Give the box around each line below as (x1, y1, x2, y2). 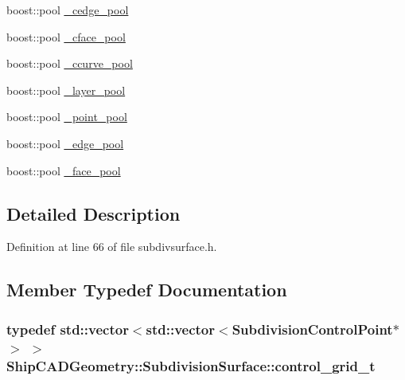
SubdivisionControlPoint (232, 319, 393, 339)
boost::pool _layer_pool (6, 81, 126, 98)
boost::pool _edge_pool (6, 135, 124, 151)
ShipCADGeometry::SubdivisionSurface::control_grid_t (6, 355, 376, 375)
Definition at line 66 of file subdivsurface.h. (6, 238, 217, 255)
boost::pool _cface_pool (6, 28, 126, 45)
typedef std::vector (6, 319, 129, 339)
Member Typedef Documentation (6, 277, 287, 302)
